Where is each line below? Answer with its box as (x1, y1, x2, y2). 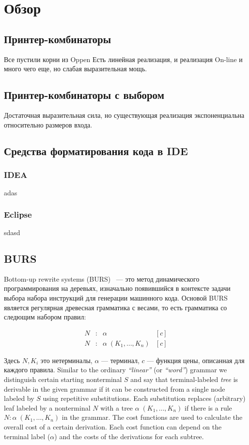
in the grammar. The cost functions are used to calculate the (62, 412, 243, 422)
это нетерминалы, (40, 355, 93, 365)
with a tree (100, 402, 133, 413)
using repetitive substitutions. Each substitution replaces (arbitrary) (43, 393, 246, 403)
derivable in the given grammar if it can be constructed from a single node (4, 383, 225, 394)
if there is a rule (185, 402, 232, 413)
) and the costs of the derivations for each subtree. (54, 431, 204, 441)
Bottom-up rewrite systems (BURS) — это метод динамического (4, 273, 200, 284)
